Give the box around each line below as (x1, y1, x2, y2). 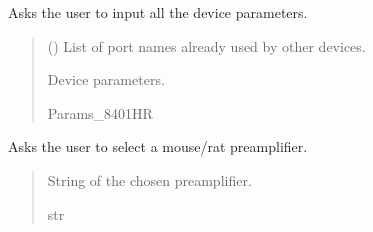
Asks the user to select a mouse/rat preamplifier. (8, 136, 308, 157)
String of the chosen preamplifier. (47, 169, 252, 190)
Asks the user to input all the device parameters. (8, 2, 308, 22)
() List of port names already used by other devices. (47, 35, 366, 56)
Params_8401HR (47, 102, 153, 123)
